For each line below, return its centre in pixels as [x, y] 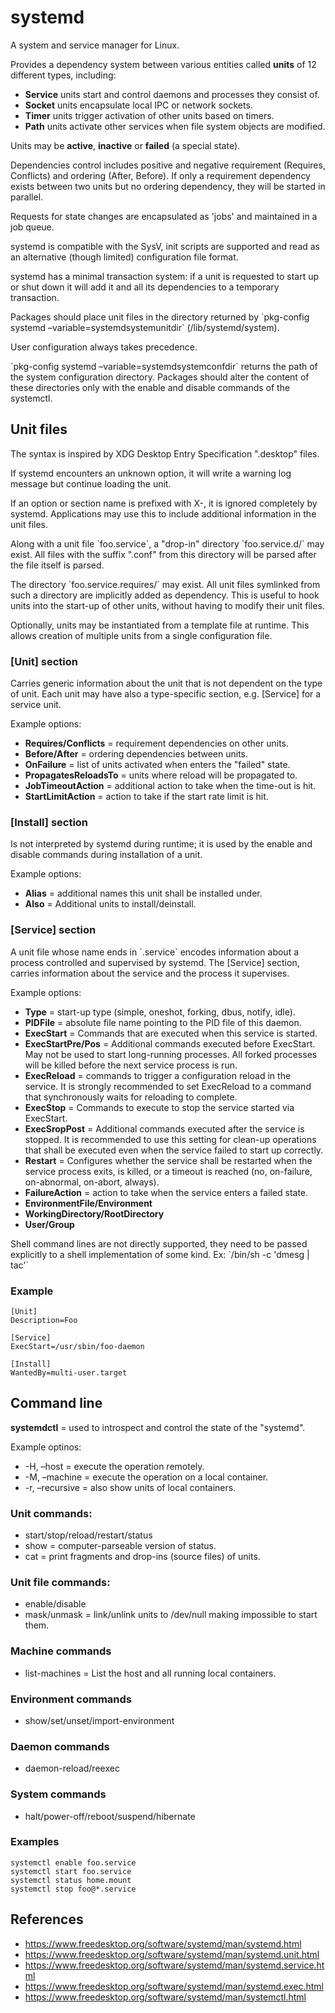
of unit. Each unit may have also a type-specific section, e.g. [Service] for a [166, 694]
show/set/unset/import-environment [99, 1720]
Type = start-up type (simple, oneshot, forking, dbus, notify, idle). [160, 1012]
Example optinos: [46, 1447]
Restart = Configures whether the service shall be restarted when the [168, 1160]
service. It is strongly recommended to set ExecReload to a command [168, 1086]
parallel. [27, 197]
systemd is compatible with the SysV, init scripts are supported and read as [165, 246]
